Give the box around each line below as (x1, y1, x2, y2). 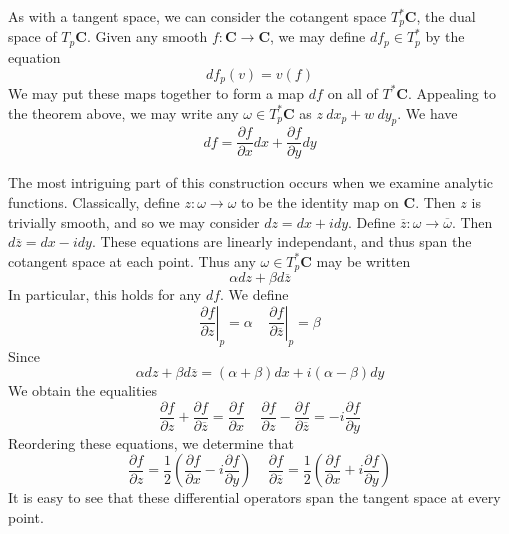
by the (425, 26, 465, 47)
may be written (316, 250, 411, 271)
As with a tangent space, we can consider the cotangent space (8, 6, 387, 26)
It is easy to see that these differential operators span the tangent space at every (8, 487, 501, 508)
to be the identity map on (241, 192, 399, 212)
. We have (397, 102, 458, 123)
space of (8, 26, 57, 47)
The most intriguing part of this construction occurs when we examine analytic (8, 172, 494, 193)
